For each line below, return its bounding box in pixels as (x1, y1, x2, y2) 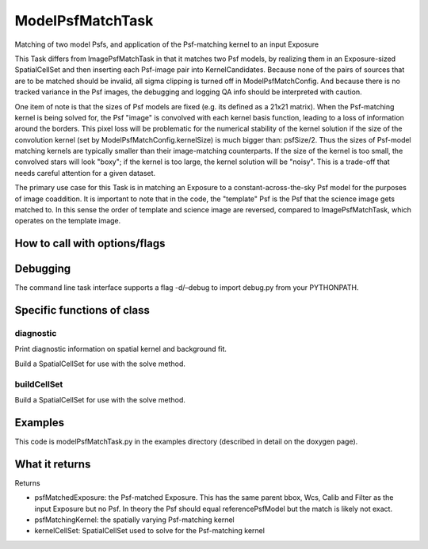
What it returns (14, 457, 91, 471)
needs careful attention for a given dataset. (14, 168, 156, 177)
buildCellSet (14, 379, 63, 390)
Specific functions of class (14, 303, 150, 317)
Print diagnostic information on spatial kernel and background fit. (14, 345, 227, 354)
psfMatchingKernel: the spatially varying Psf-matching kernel (34, 515, 235, 524)
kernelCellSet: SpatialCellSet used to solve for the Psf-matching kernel (34, 526, 266, 536)
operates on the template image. (14, 216, 121, 226)
